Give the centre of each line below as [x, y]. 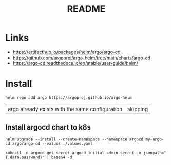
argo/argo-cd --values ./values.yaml [53, 144]
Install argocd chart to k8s [48, 127]
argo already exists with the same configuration [65, 109]
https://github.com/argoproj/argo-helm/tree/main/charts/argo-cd [81, 58]
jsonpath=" [155, 153]
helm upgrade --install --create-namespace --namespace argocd [74, 139]
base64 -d [62, 157]
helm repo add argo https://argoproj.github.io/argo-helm [69, 97]
